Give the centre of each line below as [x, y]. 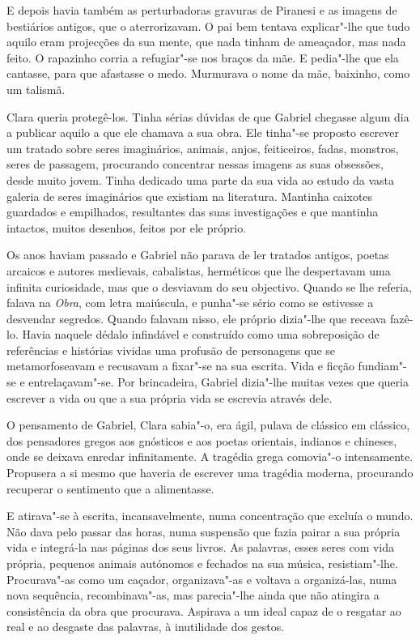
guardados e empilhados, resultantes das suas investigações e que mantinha [193, 212]
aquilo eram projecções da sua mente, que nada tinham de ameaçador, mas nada [206, 42]
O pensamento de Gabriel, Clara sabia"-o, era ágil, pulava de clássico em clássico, [208, 425]
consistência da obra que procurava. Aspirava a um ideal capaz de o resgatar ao [204, 610]
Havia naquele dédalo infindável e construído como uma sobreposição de [201, 334]
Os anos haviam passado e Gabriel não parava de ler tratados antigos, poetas [198, 255]
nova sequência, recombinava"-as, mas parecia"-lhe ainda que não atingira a [193, 595]
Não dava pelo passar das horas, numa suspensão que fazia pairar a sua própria [204, 531]
